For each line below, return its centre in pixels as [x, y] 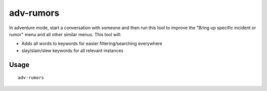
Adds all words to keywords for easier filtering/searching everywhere [92, 44]
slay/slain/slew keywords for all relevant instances [72, 50]
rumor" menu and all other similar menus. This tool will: [65, 34]
